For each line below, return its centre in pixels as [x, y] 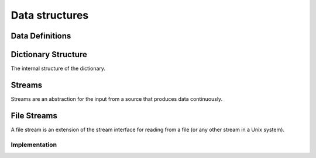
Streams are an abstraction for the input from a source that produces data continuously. [117, 99]
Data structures [50, 15]
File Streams [34, 116]
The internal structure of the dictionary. [58, 69]
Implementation [34, 145]
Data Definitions [41, 36]
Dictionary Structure [49, 55]
